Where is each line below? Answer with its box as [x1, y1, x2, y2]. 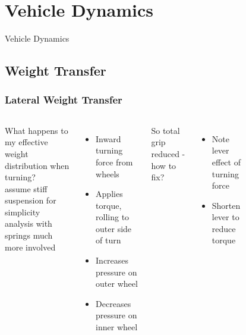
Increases [96, 254, 129, 267]
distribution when [5, 159, 70, 171]
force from [96, 155, 133, 168]
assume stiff [5, 182, 48, 195]
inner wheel [96, 321, 138, 333]
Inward [96, 132, 121, 145]
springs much [5, 229, 53, 242]
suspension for [5, 194, 56, 206]
